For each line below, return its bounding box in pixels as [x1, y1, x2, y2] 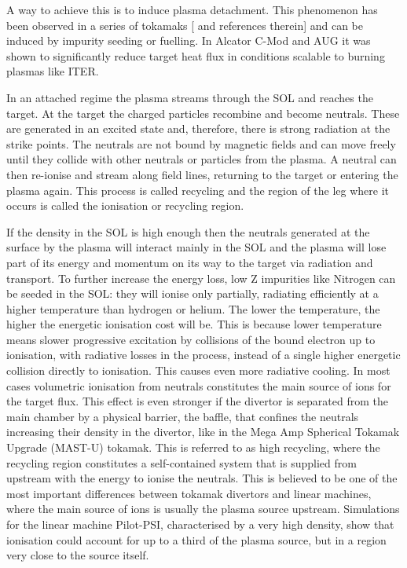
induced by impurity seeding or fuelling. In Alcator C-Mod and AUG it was [6, 32, 371, 49]
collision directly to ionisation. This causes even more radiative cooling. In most [6, 362, 390, 379]
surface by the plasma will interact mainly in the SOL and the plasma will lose [6, 239, 387, 255]
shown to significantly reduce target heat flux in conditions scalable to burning [6, 47, 385, 64]
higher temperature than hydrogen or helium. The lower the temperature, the [6, 300, 380, 317]
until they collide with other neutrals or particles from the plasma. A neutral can [6, 151, 397, 167]
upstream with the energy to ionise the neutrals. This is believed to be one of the [6, 470, 398, 486]
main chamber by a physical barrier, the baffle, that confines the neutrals [6, 408, 359, 424]
